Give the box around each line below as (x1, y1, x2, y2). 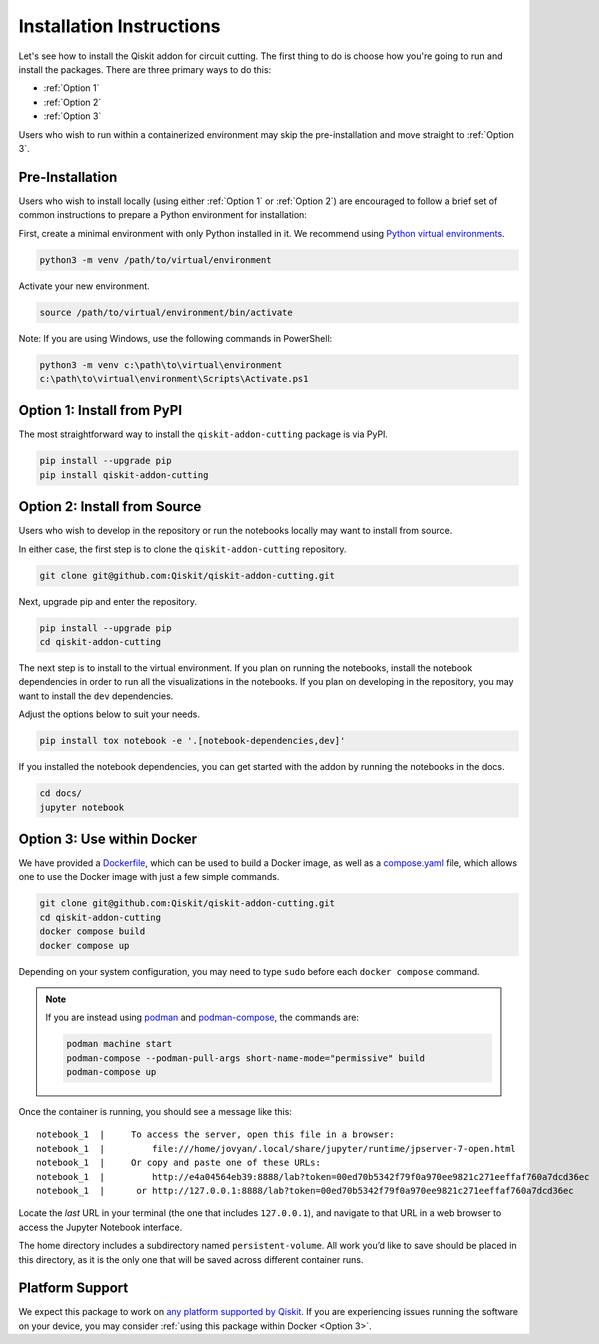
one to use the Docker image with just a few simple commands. (18, 871, 280, 883)
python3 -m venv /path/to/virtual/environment (39, 254, 272, 265)
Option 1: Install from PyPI (18, 402, 183, 419)
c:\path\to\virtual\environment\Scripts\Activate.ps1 (39, 373, 309, 384)
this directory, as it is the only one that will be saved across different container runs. (18, 1253, 364, 1265)
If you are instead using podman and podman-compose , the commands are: (45, 1011, 360, 1024)
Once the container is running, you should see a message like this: (18, 1106, 292, 1118)
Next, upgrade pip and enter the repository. (18, 595, 197, 607)
